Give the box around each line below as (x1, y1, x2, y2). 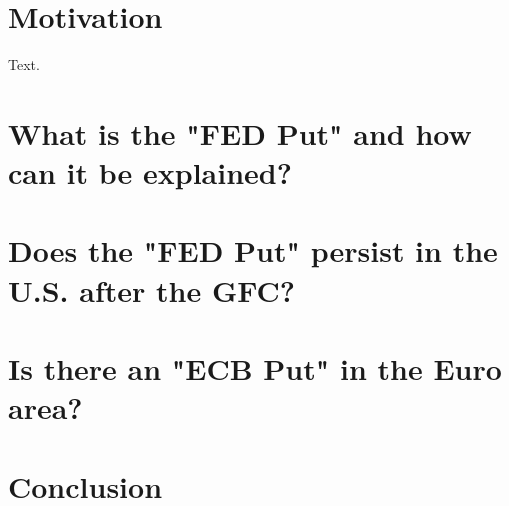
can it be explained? (8, 152, 292, 193)
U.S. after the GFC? (8, 269, 296, 310)
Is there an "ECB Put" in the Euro (8, 348, 502, 389)
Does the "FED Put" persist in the (8, 230, 498, 271)
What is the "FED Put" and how (8, 112, 472, 153)
